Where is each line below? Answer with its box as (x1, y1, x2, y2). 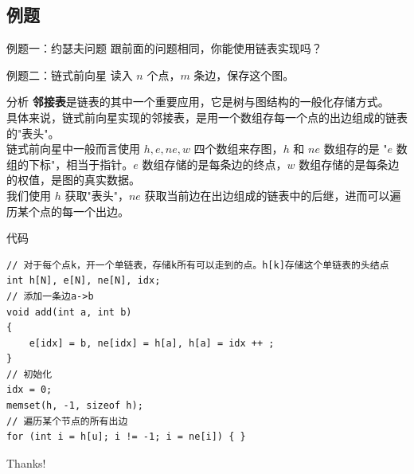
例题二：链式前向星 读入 (6, 66, 133, 83)
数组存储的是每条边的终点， (142, 155, 287, 172)
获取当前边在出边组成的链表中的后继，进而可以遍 (144, 186, 401, 203)
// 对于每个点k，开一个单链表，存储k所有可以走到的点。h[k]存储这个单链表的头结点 (6, 259, 389, 271)
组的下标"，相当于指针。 (6, 155, 134, 172)
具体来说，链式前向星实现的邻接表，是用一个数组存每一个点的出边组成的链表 (6, 108, 408, 125)
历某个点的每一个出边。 (6, 202, 129, 219)
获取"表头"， (64, 186, 129, 203)
